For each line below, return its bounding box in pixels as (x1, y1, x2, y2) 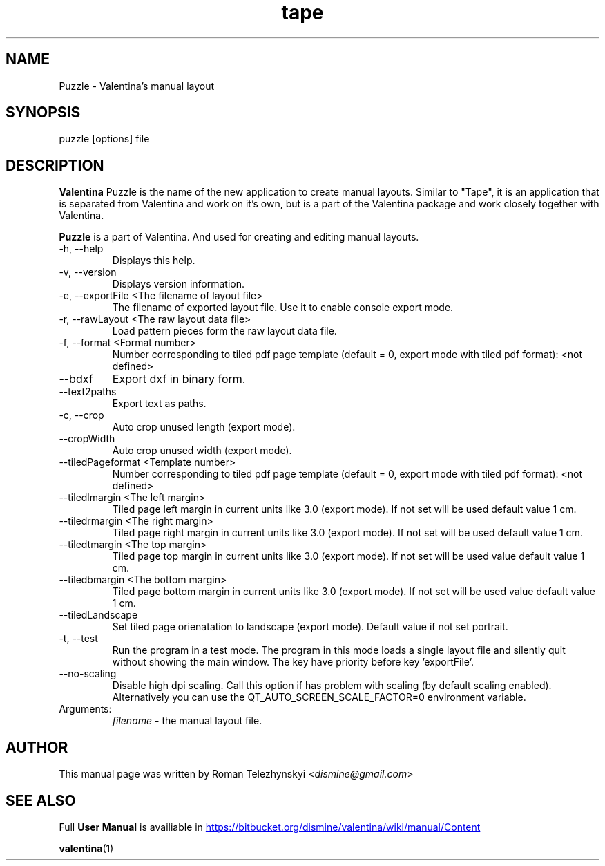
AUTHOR (6, 738, 68, 756)
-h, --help (59, 243, 104, 255)
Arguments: (59, 703, 112, 715)
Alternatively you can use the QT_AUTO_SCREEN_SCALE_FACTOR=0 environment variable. (112, 691, 526, 704)
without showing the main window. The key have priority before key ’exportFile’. (112, 656, 474, 668)
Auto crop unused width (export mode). (112, 444, 292, 457)
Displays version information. (112, 278, 245, 290)
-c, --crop (59, 409, 104, 422)
